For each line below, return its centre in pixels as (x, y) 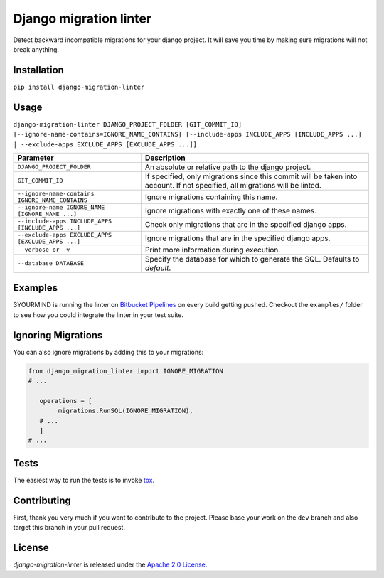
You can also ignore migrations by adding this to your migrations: (108, 352)
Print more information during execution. (213, 250)
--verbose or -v (44, 250)
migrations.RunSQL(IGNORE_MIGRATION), (126, 411)
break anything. (36, 49)
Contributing (42, 500)
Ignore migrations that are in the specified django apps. (238, 238)
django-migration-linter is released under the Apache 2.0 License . (110, 564)
